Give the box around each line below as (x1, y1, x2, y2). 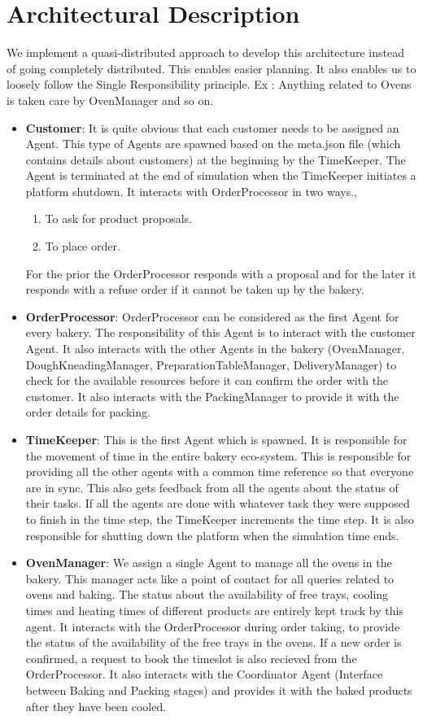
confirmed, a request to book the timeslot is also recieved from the (25, 649, 357, 666)
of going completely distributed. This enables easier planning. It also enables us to (7, 59, 416, 76)
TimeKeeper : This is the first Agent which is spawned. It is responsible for (25, 431, 408, 447)
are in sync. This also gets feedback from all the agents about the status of (25, 478, 399, 495)
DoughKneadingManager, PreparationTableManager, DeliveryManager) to (25, 356, 397, 373)
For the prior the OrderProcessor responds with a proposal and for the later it (25, 264, 416, 281)
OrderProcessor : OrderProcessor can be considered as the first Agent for (25, 308, 399, 325)
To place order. (45, 238, 120, 255)
